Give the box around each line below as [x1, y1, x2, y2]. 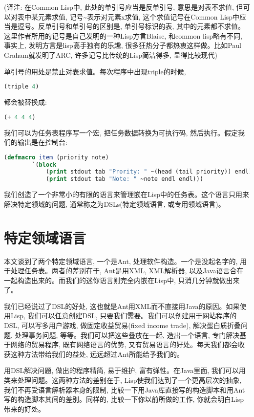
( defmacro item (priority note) [4, 154, 109, 161]
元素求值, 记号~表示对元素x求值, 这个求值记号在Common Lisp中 [38, 11, 240, 22]
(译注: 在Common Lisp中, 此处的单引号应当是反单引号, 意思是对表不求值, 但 [4, 2, 243, 12]
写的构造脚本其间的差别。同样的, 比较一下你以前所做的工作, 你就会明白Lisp [4, 394, 244, 404]
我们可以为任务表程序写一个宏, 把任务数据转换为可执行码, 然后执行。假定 [4, 127, 238, 137]
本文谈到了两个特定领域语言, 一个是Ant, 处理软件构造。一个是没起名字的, [4, 256, 238, 266]
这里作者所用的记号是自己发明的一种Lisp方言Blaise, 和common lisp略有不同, [4, 30, 242, 41]
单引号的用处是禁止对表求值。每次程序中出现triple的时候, [4, 66, 186, 76]
